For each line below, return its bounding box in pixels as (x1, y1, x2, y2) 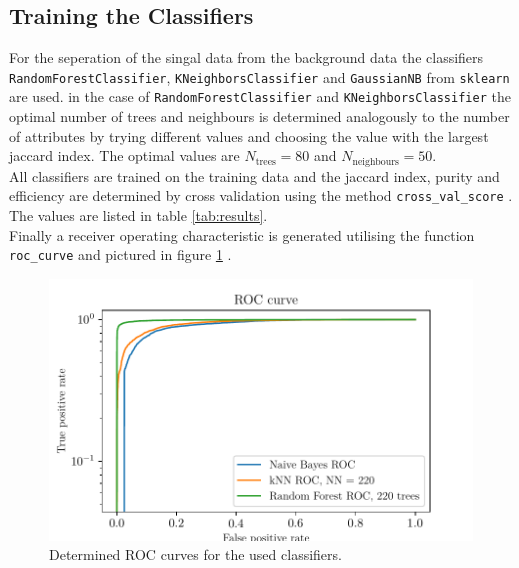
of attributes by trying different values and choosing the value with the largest (9, 125, 489, 146)
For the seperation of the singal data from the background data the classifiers (9, 47, 484, 68)
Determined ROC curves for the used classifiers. (49, 544, 342, 565)
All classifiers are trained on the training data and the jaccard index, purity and (9, 165, 500, 186)
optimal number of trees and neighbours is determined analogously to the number (9, 106, 510, 127)
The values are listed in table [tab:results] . (9, 205, 268, 225)
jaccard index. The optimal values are (9, 145, 240, 166)
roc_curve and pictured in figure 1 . (9, 244, 232, 265)
